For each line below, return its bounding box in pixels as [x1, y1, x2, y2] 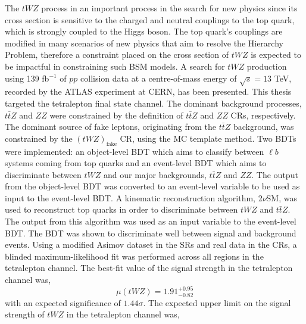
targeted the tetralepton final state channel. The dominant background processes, [5, 96, 302, 109]
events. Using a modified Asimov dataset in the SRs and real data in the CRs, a [5, 238, 297, 251]
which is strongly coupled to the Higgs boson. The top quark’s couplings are [5, 25, 283, 38]
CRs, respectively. [230, 108, 296, 121]
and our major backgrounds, [104, 168, 207, 180]
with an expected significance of [5, 296, 121, 309]
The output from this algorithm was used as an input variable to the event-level [5, 215, 296, 228]
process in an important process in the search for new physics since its [41, 2, 298, 14]
